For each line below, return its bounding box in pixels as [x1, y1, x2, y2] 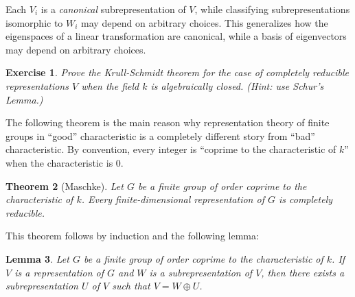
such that [112, 278, 150, 293]
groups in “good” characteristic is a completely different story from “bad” [5, 128, 315, 143]
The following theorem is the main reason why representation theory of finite [5, 115, 330, 130]
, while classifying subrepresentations [194, 2, 350, 16]
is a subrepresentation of [149, 265, 253, 279]
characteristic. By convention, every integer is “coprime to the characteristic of [5, 142, 336, 156]
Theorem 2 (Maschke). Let [5, 178, 124, 193]
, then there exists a [261, 265, 345, 279]
